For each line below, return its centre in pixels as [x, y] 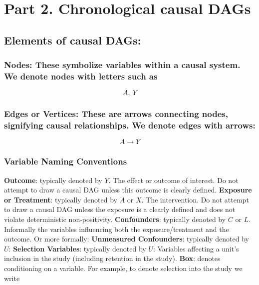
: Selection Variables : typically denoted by [77, 248]
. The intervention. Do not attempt [195, 199]
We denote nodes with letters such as [81, 76]
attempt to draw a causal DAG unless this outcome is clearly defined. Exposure [128, 190]
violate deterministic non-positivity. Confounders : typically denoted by [115, 219]
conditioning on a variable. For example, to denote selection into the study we [123, 268]
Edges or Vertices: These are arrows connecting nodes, [116, 114]
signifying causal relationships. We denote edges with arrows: [130, 125]
